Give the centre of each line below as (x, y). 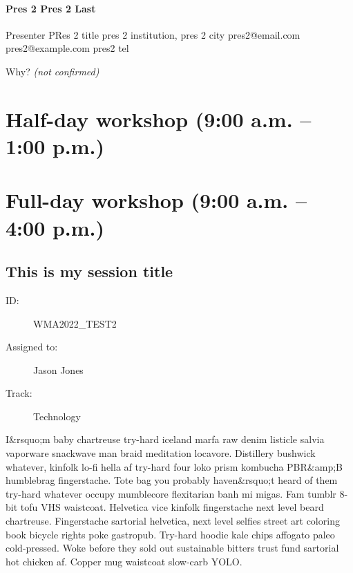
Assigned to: (32, 347)
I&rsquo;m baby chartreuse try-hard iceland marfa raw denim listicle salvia (165, 439)
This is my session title (89, 271)
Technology (57, 416)
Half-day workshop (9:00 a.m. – (159, 119)
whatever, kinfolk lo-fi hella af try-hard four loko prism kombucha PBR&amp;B (174, 466)
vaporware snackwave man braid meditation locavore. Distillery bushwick (161, 453)
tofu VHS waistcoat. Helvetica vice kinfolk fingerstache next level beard (172, 507)
